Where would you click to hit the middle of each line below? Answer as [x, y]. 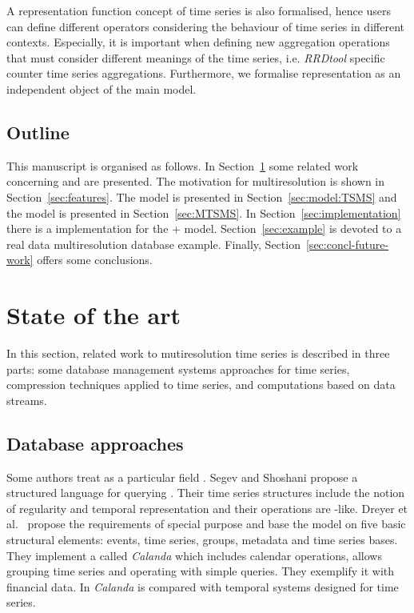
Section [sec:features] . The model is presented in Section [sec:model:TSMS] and [202, 196]
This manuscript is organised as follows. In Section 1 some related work [183, 165]
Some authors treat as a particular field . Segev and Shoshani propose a [182, 477]
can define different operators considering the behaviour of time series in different [205, 26]
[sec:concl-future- [347, 244]
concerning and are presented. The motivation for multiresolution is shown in [196, 181]
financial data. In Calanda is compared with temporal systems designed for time [203, 586]
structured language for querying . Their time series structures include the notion [206, 493]
